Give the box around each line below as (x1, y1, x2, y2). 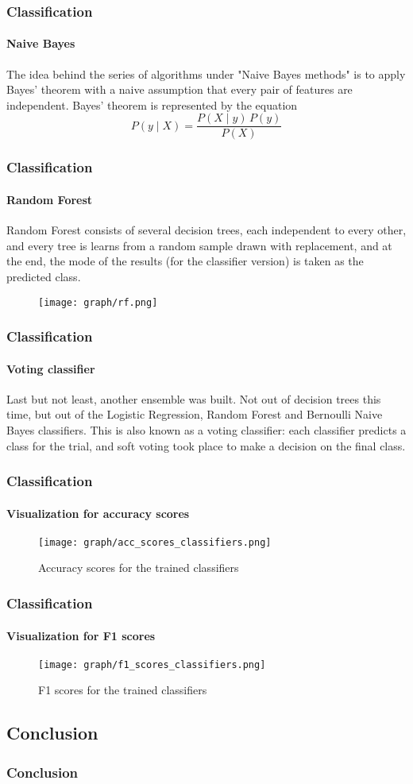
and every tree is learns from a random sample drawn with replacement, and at (6, 237, 392, 253)
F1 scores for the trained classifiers (38, 682, 207, 698)
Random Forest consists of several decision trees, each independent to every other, (6, 222, 407, 238)
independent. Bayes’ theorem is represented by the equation (6, 96, 298, 113)
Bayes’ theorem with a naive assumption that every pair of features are (6, 81, 353, 98)
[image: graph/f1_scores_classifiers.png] (38, 658, 266, 670)
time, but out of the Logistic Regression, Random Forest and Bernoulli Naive (6, 406, 383, 423)
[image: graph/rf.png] (38, 296, 158, 308)
